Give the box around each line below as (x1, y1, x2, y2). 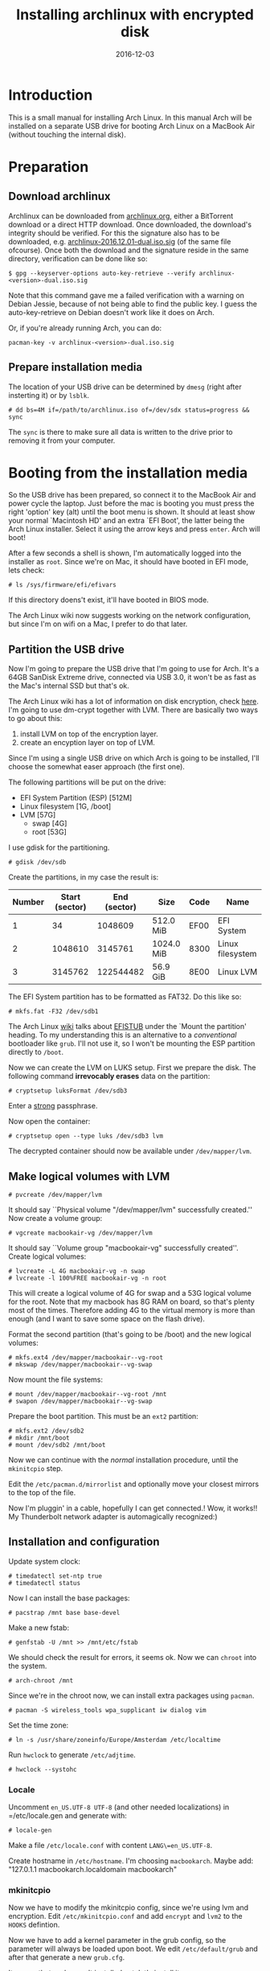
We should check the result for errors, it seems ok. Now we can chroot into (8, 1652, 257, 1662)
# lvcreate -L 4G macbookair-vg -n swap (8, 1268, 146, 1276)
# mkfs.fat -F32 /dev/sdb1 (8, 1007, 99, 1016)
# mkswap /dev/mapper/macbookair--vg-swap (8, 1361, 153, 1369)
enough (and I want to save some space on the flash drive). (8, 1314, 205, 1324)
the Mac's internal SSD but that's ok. (8, 681, 130, 690)
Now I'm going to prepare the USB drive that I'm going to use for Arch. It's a (8, 664, 260, 674)
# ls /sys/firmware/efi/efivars (8, 581, 117, 589)
